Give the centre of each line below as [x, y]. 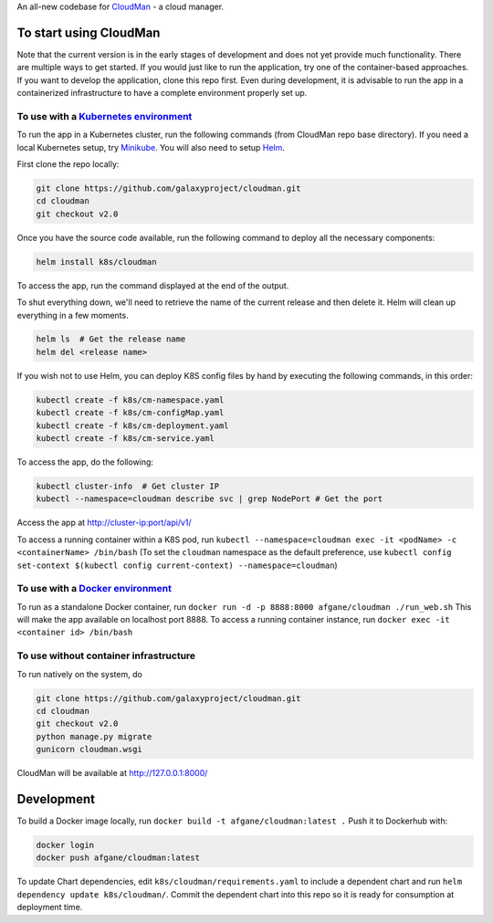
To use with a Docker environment [94, 589]
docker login [65, 845]
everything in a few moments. [73, 315]
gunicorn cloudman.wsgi [89, 750]
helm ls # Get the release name [111, 339]
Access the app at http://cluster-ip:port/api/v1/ [104, 523]
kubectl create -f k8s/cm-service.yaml [125, 439]
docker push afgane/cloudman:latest [118, 858]
